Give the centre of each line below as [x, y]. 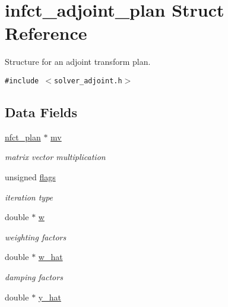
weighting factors [36, 236]
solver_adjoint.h [88, 81]
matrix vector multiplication [55, 157]
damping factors [34, 276]
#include [22, 81]
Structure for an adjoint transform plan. [78, 62]
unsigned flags [30, 176]
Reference [46, 33]
